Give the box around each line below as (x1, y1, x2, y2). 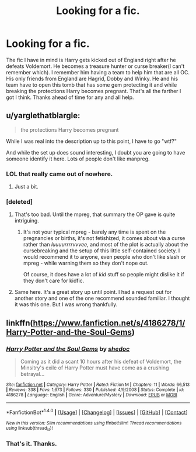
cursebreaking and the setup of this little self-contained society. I (23, 247, 180, 254)
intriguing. (14, 217, 39, 224)
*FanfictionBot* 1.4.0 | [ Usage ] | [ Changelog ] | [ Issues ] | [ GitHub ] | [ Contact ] (6, 408, 188, 416)
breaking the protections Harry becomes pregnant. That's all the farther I (6, 87, 181, 94)
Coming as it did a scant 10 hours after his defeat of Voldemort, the (20, 358, 182, 365)
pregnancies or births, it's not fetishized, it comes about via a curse (23, 235, 185, 242)
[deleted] (6, 197, 33, 206)
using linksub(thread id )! (6, 425, 53, 432)
